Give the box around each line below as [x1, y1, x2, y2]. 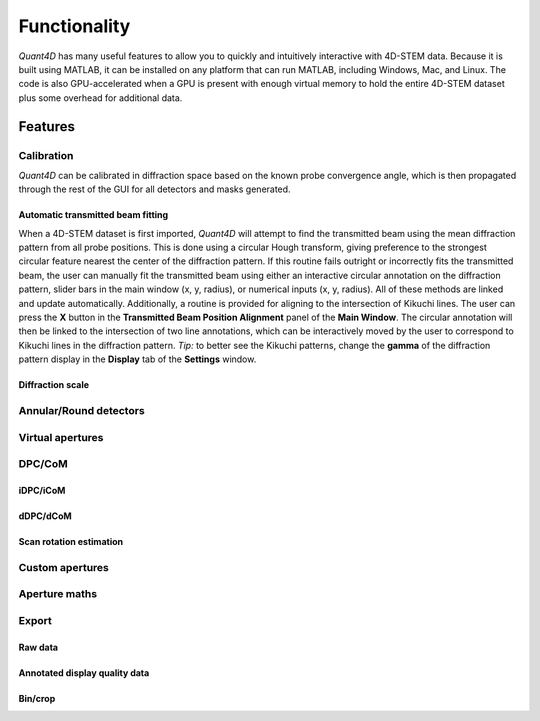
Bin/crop [18, 692, 56, 704]
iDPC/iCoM [18, 484, 66, 496]
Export [18, 613, 52, 627]
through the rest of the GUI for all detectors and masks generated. [18, 183, 291, 195]
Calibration [18, 148, 74, 162]
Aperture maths [18, 587, 98, 601]
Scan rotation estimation [18, 535, 124, 547]
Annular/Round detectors [18, 403, 145, 417]
